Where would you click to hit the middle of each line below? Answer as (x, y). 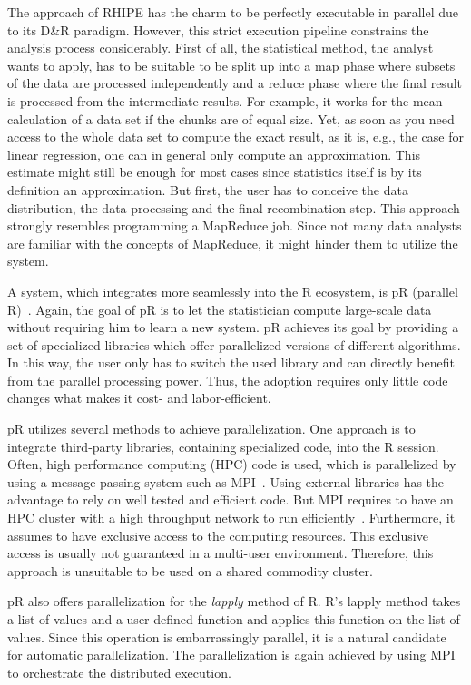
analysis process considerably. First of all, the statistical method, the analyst (221, 48)
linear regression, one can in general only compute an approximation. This (214, 154)
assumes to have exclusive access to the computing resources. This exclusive (218, 535)
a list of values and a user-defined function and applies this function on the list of (234, 619)
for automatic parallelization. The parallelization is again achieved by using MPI (231, 655)
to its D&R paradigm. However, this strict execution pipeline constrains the (218, 29)
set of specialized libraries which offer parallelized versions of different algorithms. (234, 344)
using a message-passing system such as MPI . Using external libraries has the (226, 481)
